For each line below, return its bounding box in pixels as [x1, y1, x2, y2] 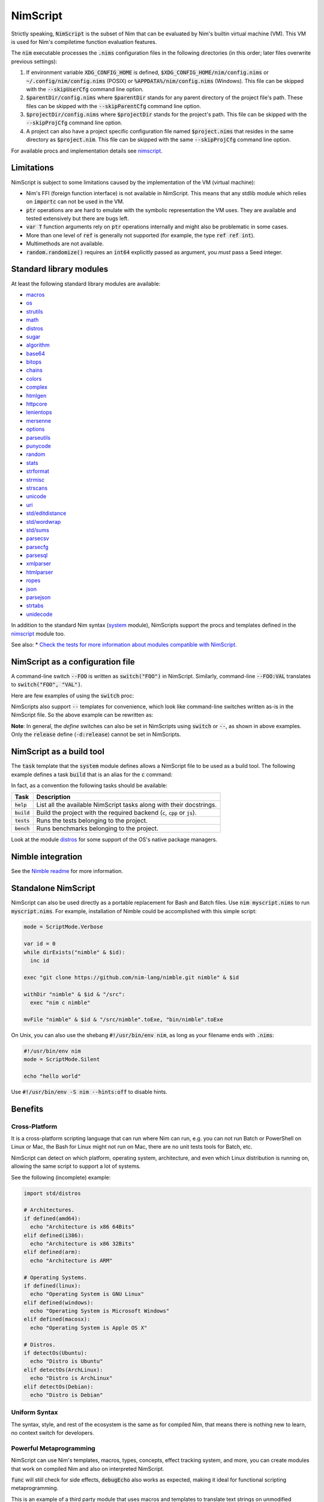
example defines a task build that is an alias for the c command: [11, 771, 173, 778]
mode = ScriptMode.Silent [23, 1056, 100, 1063]
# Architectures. [23, 1206, 75, 1214]
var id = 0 [23, 940, 56, 947]
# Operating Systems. [23, 1274, 88, 1281]
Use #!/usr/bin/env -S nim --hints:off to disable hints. [11, 1088, 167, 1095]
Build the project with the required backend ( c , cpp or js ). [36, 809, 197, 817]
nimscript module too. [11, 630, 65, 637]
